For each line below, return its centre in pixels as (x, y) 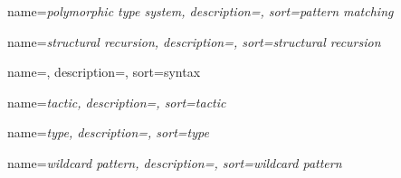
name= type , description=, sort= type (108, 132)
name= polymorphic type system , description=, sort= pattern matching (200, 11)
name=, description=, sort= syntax (104, 72)
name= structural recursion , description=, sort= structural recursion (194, 41)
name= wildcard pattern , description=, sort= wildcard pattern (175, 162)
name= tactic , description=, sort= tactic (117, 102)
